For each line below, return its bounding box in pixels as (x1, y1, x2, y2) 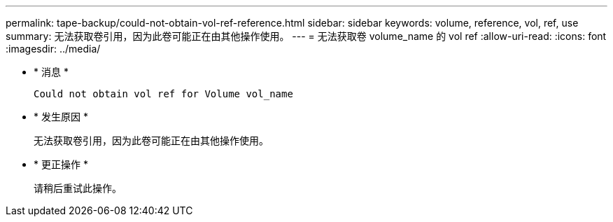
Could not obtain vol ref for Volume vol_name (34, 88, 293, 99)
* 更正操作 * (34, 158, 88, 170)
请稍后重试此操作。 (34, 182, 122, 194)
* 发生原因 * (34, 111, 88, 123)
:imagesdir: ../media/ (6, 43, 101, 55)
